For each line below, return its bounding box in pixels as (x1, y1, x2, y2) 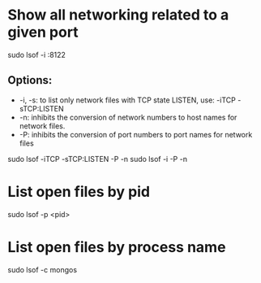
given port (7, 23, 79, 41)
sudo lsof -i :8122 (7, 50, 66, 59)
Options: (7, 73, 53, 87)
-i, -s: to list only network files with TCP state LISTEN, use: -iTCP (19, 95, 236, 105)
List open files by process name (7, 237, 226, 256)
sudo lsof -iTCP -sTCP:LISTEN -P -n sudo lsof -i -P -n (7, 154, 188, 163)
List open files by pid (7, 182, 151, 201)
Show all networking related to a (7, 6, 229, 24)
